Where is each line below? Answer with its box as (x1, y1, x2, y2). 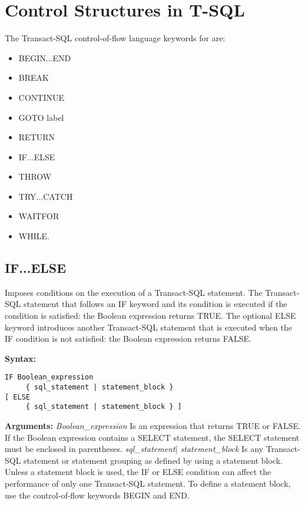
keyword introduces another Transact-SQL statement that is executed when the (5, 321, 292, 333)
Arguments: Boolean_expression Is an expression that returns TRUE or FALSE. (5, 420, 301, 432)
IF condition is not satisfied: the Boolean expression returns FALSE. (5, 332, 251, 345)
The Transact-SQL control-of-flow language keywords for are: (5, 32, 226, 44)
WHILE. (18, 230, 49, 242)
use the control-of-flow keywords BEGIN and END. (5, 489, 190, 501)
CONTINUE (18, 91, 64, 103)
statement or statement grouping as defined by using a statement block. (24, 454, 283, 466)
